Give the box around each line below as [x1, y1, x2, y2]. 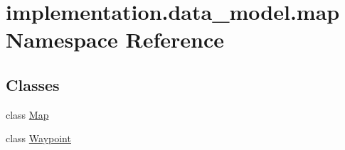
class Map [6, 107, 49, 122]
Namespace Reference [6, 25, 224, 54]
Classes [6, 73, 60, 95]
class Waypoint [6, 131, 71, 146]
